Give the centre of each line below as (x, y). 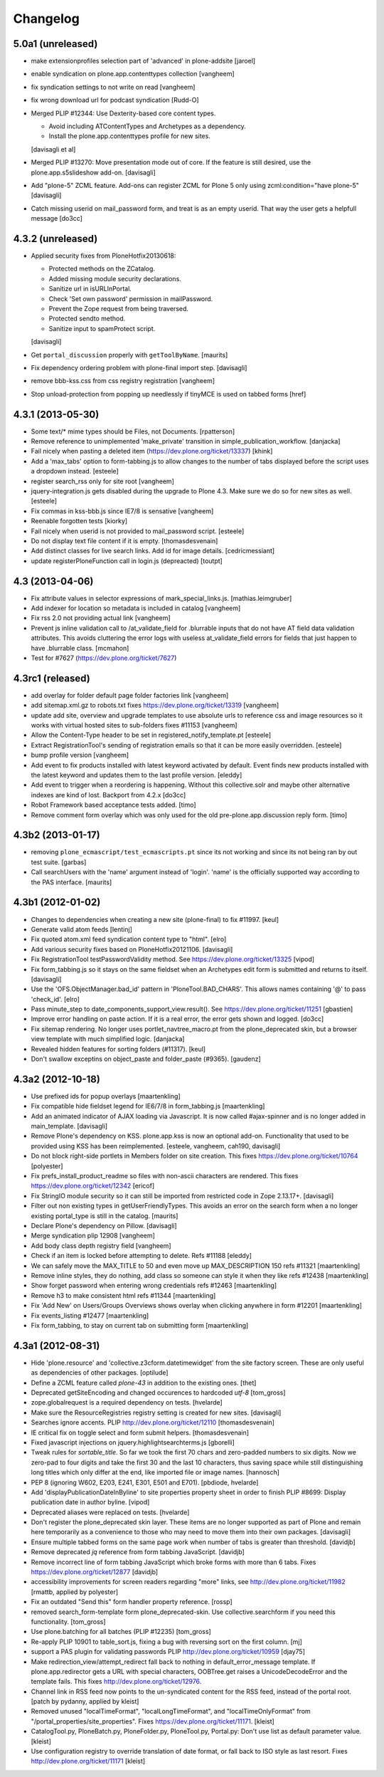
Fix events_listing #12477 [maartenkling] (90, 1315)
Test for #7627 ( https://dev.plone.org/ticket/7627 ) (104, 658)
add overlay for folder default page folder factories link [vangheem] (130, 695)
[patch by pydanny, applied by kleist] (85, 1702)
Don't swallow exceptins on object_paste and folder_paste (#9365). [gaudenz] (146, 1059)
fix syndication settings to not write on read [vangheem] (113, 87)
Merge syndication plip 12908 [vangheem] (93, 1236)
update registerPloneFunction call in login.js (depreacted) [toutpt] (127, 561)
